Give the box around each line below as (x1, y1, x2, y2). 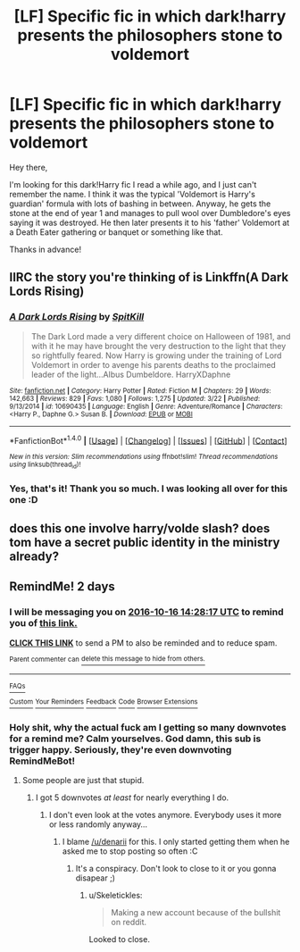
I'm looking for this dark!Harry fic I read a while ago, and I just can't (9, 179, 257, 189)
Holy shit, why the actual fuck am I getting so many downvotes (9, 721, 287, 733)
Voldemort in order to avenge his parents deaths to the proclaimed (30, 359, 277, 370)
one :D (9, 493, 38, 505)
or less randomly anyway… (48, 819, 148, 830)
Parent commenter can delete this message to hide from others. (9, 655, 205, 664)
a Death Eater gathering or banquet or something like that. (9, 226, 223, 238)
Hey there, (9, 162, 48, 172)
